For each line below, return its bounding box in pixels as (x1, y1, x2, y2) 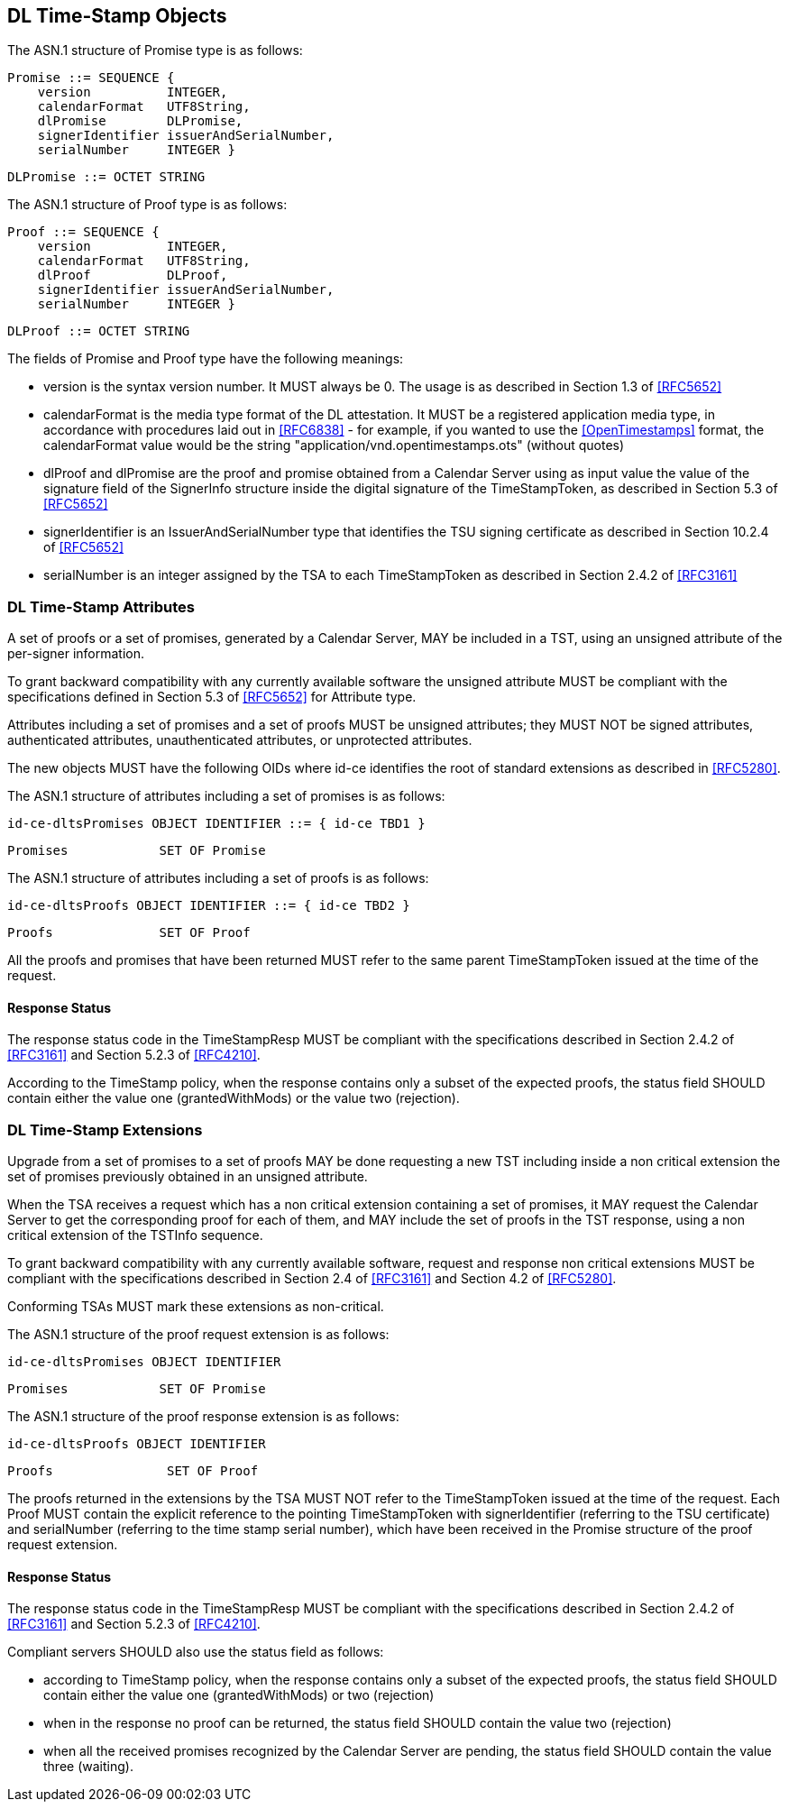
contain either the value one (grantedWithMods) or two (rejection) (43, 1687, 435, 1703)
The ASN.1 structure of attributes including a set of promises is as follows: (7, 788, 445, 804)
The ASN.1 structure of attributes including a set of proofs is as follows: (7, 870, 429, 886)
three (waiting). (43, 1758, 133, 1775)
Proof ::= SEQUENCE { (7, 225, 160, 240)
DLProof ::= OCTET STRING (7, 324, 190, 339)
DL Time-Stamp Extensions (7, 1120, 203, 1139)
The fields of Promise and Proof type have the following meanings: (7, 351, 404, 367)
